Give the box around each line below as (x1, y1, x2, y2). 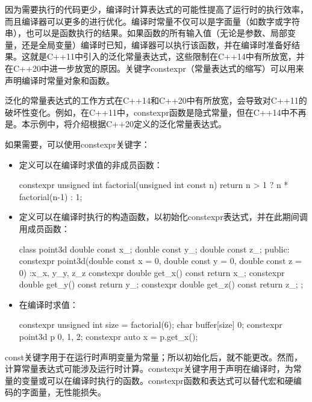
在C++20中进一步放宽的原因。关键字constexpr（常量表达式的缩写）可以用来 (5, 61, 304, 74)
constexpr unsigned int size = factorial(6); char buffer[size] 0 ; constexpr (19, 318, 282, 331)
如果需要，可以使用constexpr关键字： (5, 137, 150, 150)
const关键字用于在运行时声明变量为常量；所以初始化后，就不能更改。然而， (5, 350, 302, 363)
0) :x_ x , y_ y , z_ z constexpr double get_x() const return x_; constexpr (19, 266, 285, 278)
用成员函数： (19, 222, 70, 234)
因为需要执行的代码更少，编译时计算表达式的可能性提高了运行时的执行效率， (5, 3, 308, 15)
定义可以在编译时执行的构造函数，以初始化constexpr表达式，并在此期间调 (19, 210, 308, 223)
